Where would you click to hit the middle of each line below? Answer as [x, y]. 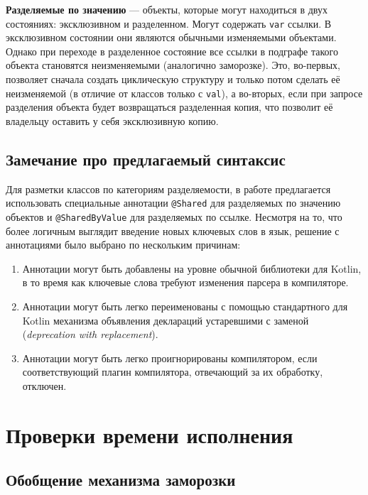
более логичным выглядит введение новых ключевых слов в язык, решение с [173, 230]
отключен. [44, 385]
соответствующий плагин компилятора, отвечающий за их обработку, [173, 372]
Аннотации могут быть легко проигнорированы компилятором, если [170, 358]
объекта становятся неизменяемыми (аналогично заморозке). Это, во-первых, [173, 65]
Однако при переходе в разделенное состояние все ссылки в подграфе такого [172, 51]
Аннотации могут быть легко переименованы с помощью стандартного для [185, 306]
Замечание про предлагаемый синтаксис [146, 159]
